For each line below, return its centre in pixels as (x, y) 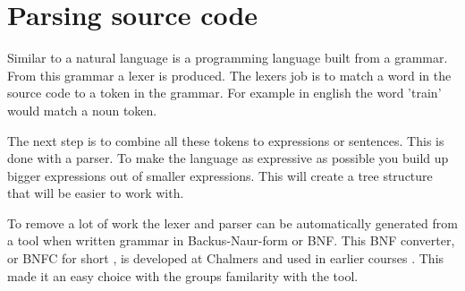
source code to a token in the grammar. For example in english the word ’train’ (224, 93)
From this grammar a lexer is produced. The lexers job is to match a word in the (229, 75)
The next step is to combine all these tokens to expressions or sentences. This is (226, 140)
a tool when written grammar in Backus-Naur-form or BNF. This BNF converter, (231, 240)
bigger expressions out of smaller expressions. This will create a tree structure (220, 175)
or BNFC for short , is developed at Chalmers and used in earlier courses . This (226, 258)
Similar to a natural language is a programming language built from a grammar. (228, 58)
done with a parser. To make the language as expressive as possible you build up (228, 158)
